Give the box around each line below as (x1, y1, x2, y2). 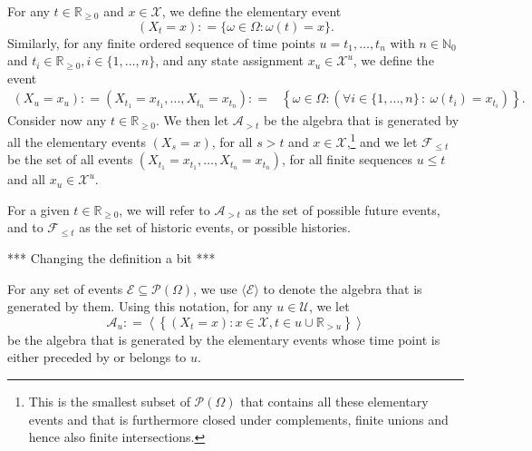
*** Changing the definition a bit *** (7, 249, 216, 268)
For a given (7, 200, 70, 219)
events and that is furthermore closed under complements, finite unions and (28, 409, 449, 428)
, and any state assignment (155, 51, 305, 70)
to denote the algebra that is (263, 279, 422, 298)
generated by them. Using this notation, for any (7, 297, 273, 316)
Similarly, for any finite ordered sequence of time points (7, 33, 315, 52)
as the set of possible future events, (245, 200, 440, 219)
